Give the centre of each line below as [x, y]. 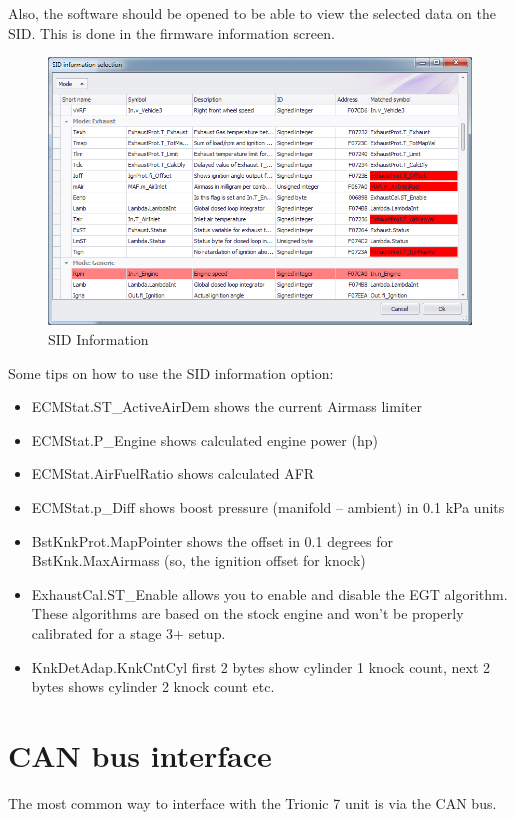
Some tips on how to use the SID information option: [171, 372]
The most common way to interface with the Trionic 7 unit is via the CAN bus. [252, 802]
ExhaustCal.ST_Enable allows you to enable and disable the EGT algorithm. [269, 593]
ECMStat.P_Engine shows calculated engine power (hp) [204, 439]
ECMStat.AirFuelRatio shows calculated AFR [173, 473]
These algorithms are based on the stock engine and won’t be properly [247, 613]
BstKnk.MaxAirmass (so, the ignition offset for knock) [198, 560]
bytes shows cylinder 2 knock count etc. [153, 686]
